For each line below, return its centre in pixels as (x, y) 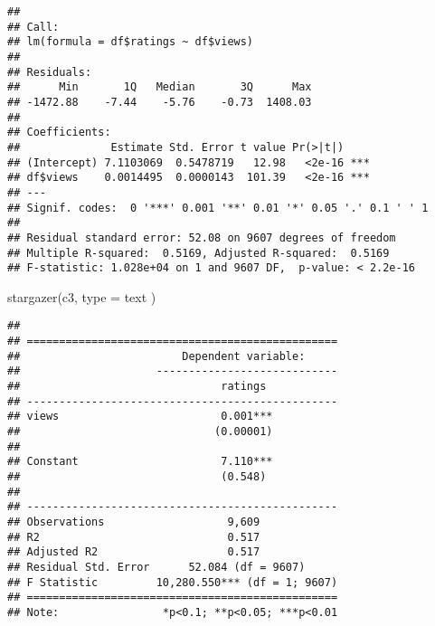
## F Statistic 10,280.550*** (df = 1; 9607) (173, 582)
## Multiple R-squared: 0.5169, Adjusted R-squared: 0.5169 (199, 253)
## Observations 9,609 (134, 522)
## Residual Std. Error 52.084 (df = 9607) (156, 567)
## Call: (33, 27)
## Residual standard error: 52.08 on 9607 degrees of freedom (202, 237)
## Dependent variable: (156, 356)
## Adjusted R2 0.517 (134, 552)
